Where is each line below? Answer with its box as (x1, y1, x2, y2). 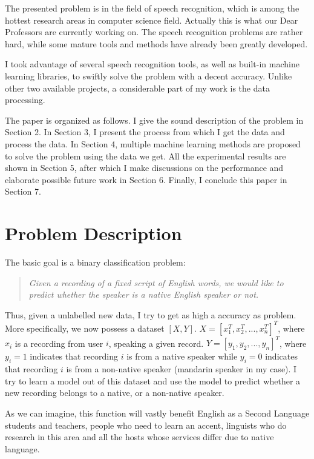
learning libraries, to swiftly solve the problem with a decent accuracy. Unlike (5, 69, 292, 82)
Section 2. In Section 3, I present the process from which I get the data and (5, 126, 285, 138)
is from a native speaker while (126, 350, 238, 363)
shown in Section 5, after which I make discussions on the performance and (5, 161, 284, 174)
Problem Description (5, 221, 182, 246)
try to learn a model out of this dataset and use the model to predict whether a (5, 374, 301, 387)
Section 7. (5, 185, 41, 198)
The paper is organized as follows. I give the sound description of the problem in (5, 113, 304, 126)
